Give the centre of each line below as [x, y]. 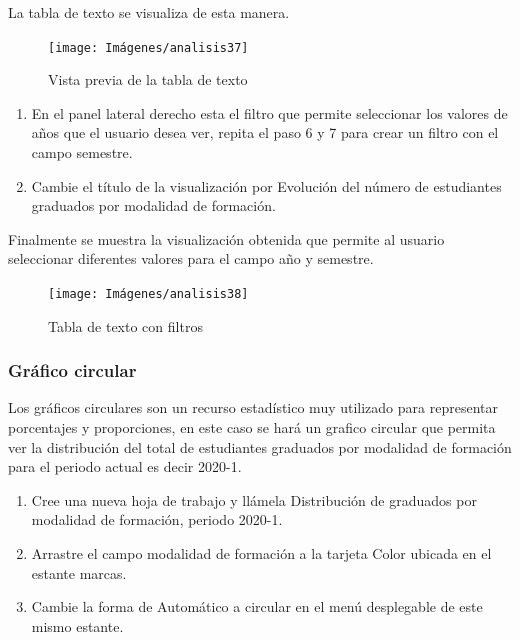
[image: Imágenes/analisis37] [148, 47]
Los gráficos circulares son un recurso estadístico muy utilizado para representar [253, 407]
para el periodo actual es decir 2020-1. [125, 466]
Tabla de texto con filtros [125, 325]
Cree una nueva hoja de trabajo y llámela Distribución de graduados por [254, 499]
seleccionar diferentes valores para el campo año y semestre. [191, 258]
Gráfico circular [72, 370]
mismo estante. [77, 625]
